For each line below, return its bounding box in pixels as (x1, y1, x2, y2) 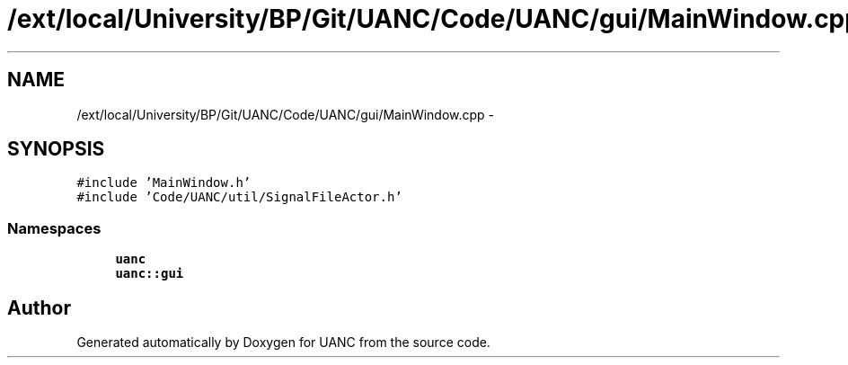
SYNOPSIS (7, 138, 105, 161)
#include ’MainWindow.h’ (76, 175, 252, 191)
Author (7, 296, 71, 319)
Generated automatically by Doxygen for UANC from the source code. (76, 334, 490, 351)
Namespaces (7, 218, 102, 237)
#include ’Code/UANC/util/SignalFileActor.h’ (76, 190, 402, 205)
